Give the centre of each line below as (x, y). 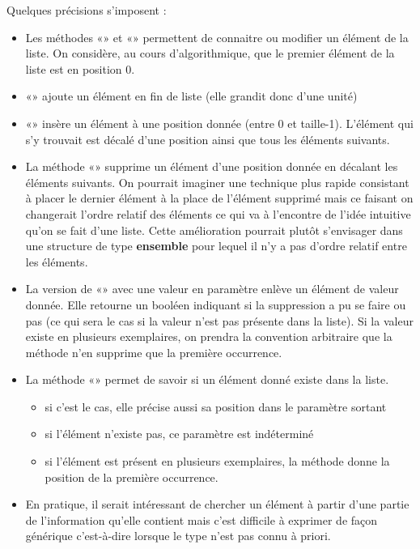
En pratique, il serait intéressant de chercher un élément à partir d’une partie (217, 504)
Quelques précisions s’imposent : (87, 10)
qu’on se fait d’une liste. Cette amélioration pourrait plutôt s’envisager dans (214, 230)
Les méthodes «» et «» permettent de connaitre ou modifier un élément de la (217, 37)
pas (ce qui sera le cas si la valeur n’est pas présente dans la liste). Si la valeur (219, 320)
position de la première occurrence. (132, 477)
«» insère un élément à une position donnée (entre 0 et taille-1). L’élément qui (219, 123)
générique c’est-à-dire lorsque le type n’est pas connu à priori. (178, 536)
